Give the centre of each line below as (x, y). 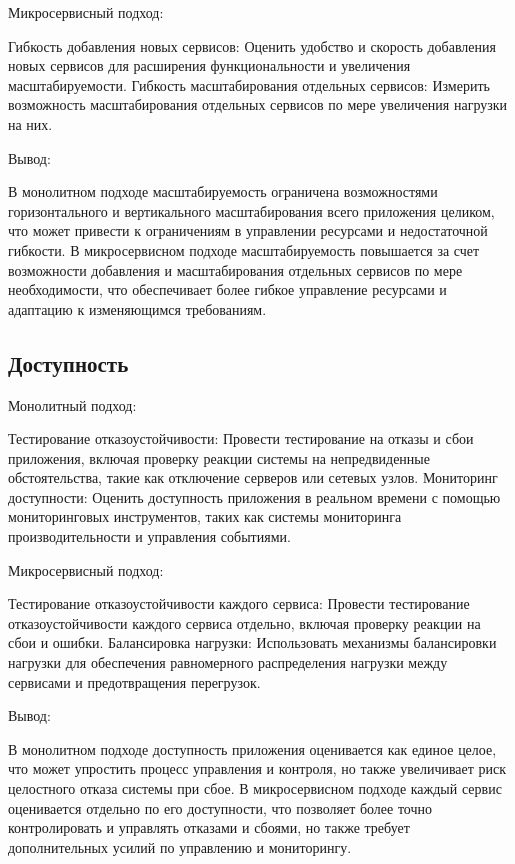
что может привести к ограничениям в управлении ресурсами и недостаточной (248, 230)
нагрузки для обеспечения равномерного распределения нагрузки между (228, 662)
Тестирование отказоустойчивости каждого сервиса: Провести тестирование (239, 603)
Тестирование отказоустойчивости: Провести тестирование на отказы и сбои (241, 438)
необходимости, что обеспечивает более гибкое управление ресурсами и (227, 289)
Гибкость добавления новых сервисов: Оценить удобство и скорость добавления (252, 45)
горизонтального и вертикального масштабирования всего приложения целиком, (251, 210)
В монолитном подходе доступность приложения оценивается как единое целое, (252, 748)
